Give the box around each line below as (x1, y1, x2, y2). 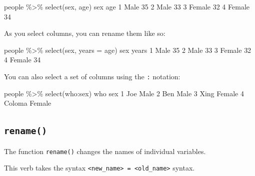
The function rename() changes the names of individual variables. (4, 146, 206, 156)
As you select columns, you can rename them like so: (4, 28, 165, 38)
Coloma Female (4, 98, 51, 108)
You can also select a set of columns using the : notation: (4, 71, 180, 81)
